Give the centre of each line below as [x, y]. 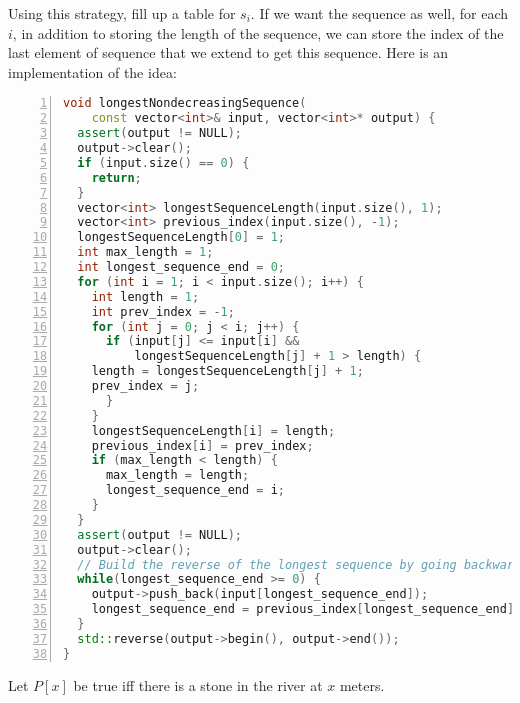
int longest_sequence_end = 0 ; [181, 267]
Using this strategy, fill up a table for [122, 13]
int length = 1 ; [145, 296]
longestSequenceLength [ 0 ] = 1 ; [181, 237]
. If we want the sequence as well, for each [379, 13]
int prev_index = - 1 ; [163, 311]
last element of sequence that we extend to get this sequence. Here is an [228, 52]
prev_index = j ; [145, 386]
